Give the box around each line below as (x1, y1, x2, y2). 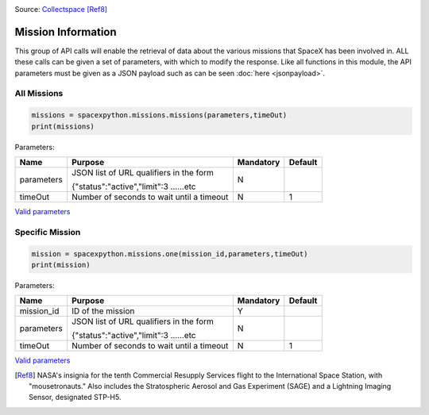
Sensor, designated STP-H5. (29, 393, 122, 402)
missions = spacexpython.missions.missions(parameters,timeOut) (31, 111, 288, 120)
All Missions (14, 88, 64, 99)
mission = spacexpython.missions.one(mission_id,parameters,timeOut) (31, 249, 308, 258)
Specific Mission (14, 226, 81, 237)
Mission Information (14, 25, 117, 39)
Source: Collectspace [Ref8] (14, 5, 107, 13)
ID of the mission (71, 305, 135, 317)
